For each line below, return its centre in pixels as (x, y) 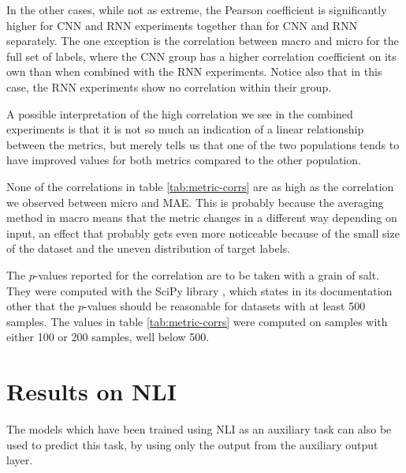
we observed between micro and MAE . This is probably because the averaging (195, 202)
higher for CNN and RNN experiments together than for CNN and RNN (182, 25)
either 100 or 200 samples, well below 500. (108, 337)
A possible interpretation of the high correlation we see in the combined (180, 113)
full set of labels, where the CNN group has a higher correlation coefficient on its (201, 56)
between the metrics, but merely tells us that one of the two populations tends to (203, 144)
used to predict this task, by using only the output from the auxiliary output (192, 444)
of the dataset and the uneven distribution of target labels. (149, 248)
